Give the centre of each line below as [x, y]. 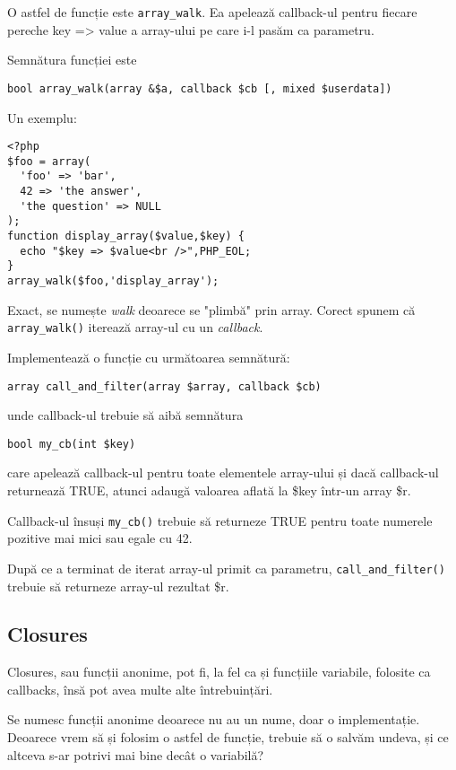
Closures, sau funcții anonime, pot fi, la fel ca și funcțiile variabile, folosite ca [219, 672]
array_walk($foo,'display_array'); [113, 281]
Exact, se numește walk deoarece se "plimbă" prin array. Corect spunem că [211, 309]
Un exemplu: [42, 117]
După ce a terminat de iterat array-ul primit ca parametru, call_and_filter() [226, 568]
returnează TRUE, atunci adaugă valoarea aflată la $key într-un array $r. [209, 490]
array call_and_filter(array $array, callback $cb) [164, 386]
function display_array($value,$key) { [126, 236]
